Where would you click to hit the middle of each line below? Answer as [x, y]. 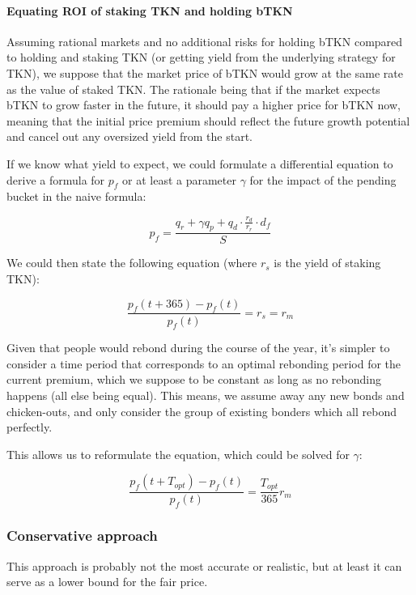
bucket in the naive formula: [76, 196]
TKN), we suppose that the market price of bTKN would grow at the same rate [205, 72]
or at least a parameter [179, 179]
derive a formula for [56, 179]
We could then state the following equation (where [132, 263]
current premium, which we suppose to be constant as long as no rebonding [194, 379]
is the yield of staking [327, 263]
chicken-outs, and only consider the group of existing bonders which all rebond [202, 411]
